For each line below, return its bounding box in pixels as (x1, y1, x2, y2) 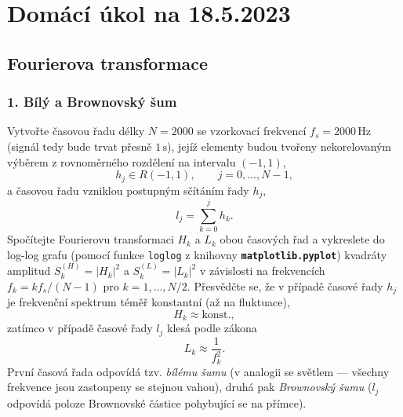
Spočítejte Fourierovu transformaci (7, 231, 174, 247)
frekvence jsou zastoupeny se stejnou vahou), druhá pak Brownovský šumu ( (7, 379, 372, 395)
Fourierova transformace (7, 50, 209, 75)
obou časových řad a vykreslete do (220, 231, 385, 247)
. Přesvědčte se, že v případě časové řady (187, 277, 383, 294)
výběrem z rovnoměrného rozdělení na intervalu (7, 153, 236, 170)
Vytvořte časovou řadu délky (7, 123, 145, 139)
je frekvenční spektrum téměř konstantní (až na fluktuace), (7, 294, 290, 310)
